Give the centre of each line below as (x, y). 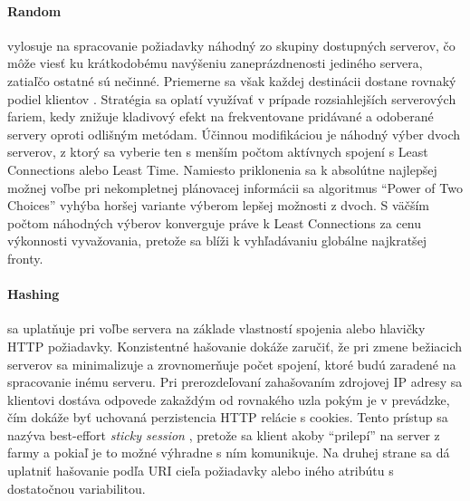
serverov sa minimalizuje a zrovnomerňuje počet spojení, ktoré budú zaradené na (232, 364)
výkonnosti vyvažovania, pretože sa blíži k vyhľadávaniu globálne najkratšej (217, 241)
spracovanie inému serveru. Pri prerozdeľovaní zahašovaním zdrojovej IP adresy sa (235, 382)
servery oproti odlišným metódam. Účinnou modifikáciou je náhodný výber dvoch (234, 134)
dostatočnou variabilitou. (77, 488)
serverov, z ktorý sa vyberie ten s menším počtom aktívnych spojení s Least (218, 152)
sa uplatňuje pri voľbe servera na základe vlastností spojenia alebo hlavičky (216, 328)
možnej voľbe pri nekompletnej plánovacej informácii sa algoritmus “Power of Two (235, 187)
